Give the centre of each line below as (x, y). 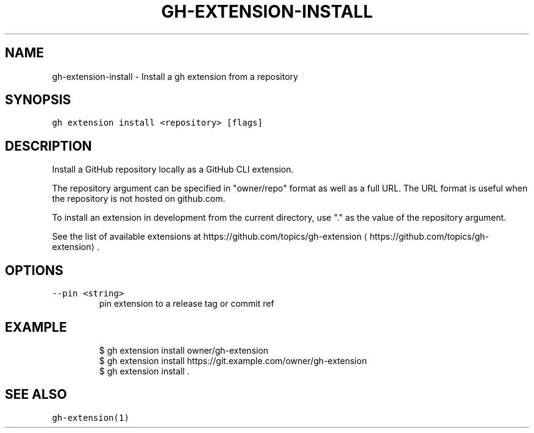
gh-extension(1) (91, 417)
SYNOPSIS (38, 100)
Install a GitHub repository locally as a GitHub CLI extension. (173, 170)
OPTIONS (34, 270)
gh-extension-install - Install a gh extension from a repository (175, 76)
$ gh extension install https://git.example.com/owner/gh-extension (233, 360)
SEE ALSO (36, 395)
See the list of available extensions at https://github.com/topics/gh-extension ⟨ (210, 237)
